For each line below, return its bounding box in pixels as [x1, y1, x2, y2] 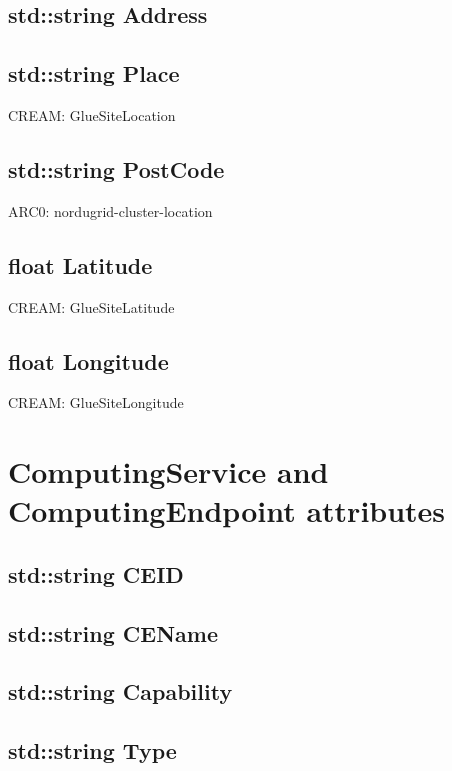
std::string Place [8, 58, 180, 89]
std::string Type [8, 735, 177, 766]
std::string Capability [8, 676, 233, 707]
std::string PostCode [8, 153, 225, 184]
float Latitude [8, 249, 153, 280]
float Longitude [8, 345, 169, 376]
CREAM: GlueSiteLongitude [8, 392, 184, 413]
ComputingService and [8, 451, 329, 492]
